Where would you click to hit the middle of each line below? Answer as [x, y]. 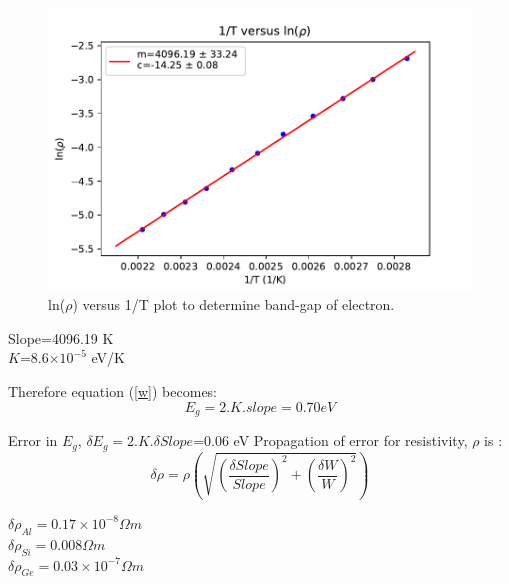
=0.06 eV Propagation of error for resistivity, [330, 440]
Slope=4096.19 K [61, 337]
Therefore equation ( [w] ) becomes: [113, 391]
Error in [33, 440]
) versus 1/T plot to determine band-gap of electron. [233, 304]
